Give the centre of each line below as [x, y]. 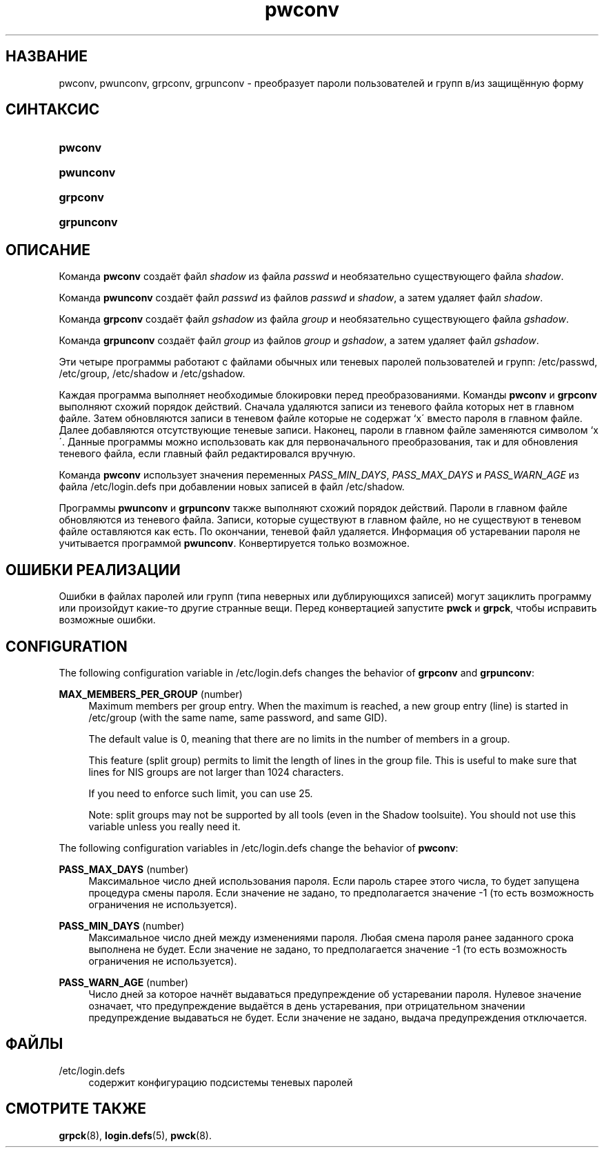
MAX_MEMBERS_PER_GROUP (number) [151, 694]
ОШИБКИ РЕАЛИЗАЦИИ [93, 570]
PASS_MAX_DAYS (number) [124, 869]
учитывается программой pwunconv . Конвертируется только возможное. [234, 543]
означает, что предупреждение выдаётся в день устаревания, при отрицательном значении [307, 1005]
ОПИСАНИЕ [48, 250]
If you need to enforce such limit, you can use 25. [201, 793]
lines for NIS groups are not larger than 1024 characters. [216, 772]
